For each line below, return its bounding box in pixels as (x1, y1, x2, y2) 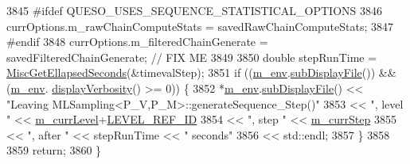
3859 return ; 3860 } (6, 142, 102, 158)
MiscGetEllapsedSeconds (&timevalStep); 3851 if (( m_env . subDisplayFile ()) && (6, 64, 396, 81)
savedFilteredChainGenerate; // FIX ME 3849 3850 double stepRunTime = (6, 48, 377, 65)
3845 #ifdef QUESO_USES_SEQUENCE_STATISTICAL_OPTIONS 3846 (6, 2, 383, 18)
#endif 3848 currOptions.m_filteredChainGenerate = (6, 33, 268, 50)
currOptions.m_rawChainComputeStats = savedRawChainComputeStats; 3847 (6, 17, 393, 34)
